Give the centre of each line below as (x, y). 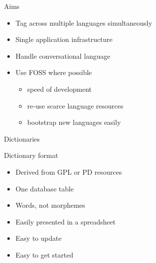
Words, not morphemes (50, 205)
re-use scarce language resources (75, 105)
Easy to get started (44, 254)
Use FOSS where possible (54, 72)
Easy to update (39, 238)
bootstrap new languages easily (74, 122)
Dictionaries (22, 138)
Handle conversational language (63, 56)
